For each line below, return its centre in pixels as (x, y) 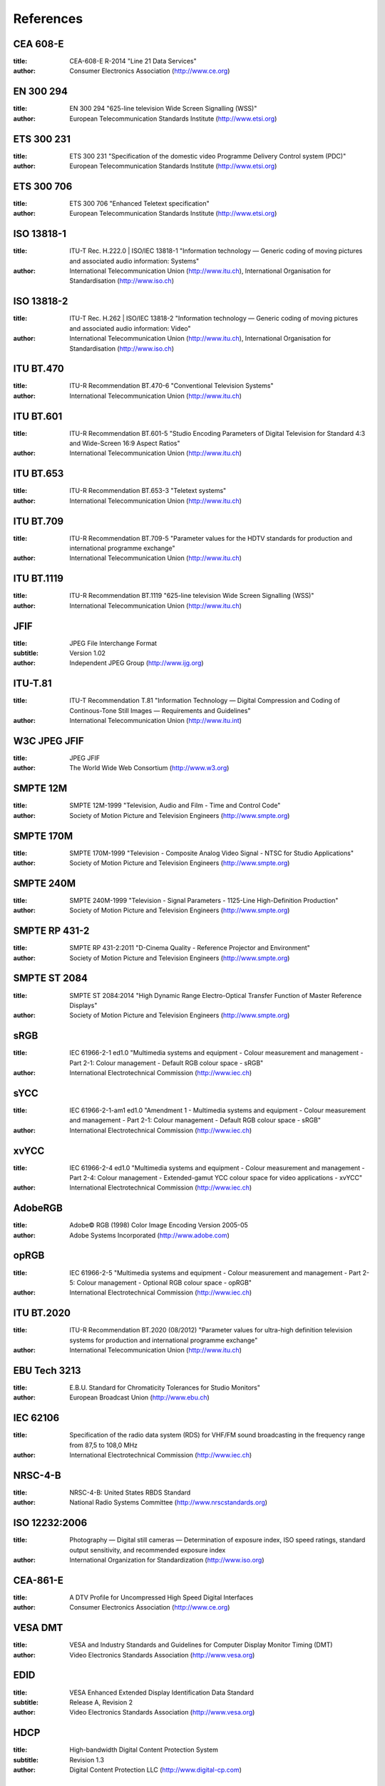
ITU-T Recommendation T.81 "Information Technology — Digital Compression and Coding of (205, 701)
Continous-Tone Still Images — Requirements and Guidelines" (160, 710)
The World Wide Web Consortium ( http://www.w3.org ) (149, 768)
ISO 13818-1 (40, 234)
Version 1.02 (88, 653)
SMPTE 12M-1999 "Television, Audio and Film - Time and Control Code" (175, 805)
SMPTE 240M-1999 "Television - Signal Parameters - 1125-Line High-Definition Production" (204, 900)
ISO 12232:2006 (50, 1523)
